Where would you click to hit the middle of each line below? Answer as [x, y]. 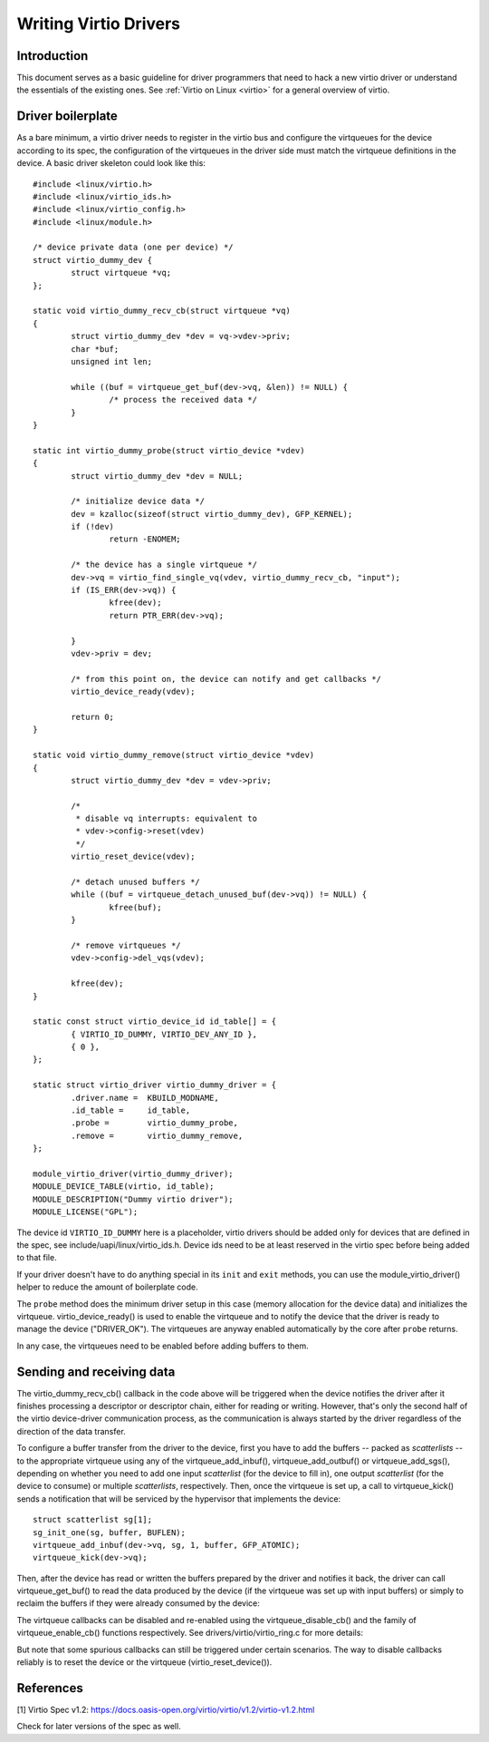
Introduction [53, 56]
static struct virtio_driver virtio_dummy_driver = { [154, 1085]
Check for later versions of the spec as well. [99, 1727]
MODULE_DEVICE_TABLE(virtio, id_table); [124, 1187]
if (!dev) [93, 527]
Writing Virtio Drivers [99, 24]
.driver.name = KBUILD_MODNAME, [145, 1098]
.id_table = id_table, [131, 1110]
